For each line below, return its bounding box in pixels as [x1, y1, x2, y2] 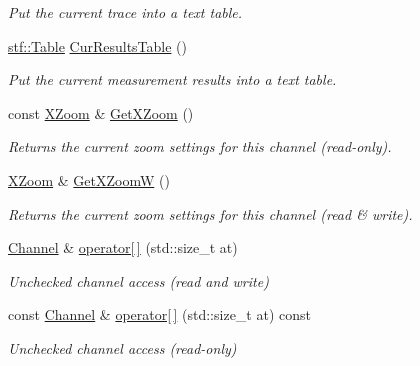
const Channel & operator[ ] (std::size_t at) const [8, 304, 311, 325]
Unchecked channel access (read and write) [8, 270, 269, 291]
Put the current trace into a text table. [8, 2, 243, 22]
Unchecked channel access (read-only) [8, 337, 237, 358]
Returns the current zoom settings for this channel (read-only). [8, 136, 392, 157]
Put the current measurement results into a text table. [8, 69, 337, 90]
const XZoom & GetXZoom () [8, 102, 194, 123]
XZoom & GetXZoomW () [8, 169, 170, 190]
